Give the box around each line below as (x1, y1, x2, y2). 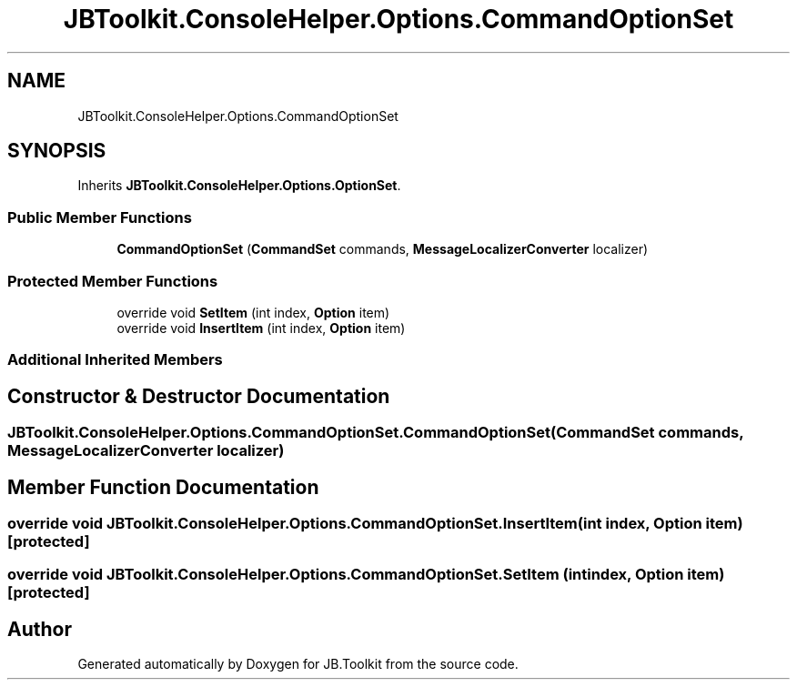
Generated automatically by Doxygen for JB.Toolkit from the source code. (77, 656, 519, 672)
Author (7, 617, 72, 641)
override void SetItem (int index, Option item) (116, 304, 390, 320)
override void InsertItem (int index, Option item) (116, 319, 406, 336)
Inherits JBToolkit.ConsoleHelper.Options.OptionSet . (77, 177, 401, 194)
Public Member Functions (7, 207, 192, 227)
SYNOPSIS (7, 139, 106, 163)
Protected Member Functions (7, 271, 218, 290)
